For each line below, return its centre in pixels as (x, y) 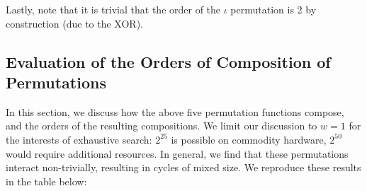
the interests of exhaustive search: (79, 139)
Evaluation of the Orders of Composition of (168, 61)
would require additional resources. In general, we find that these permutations (177, 153)
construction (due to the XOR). (74, 23)
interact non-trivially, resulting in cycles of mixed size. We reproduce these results (183, 167)
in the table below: (46, 181)
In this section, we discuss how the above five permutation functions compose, (175, 111)
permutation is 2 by (273, 9)
